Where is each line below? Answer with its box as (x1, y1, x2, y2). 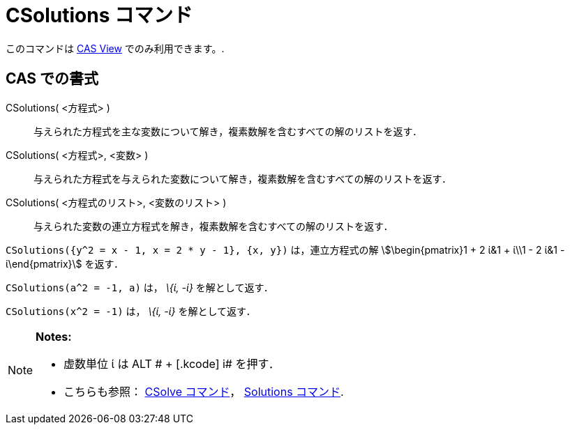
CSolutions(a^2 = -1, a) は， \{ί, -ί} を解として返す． (6, 281, 273, 293)
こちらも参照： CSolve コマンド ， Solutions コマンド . (63, 384, 344, 399)
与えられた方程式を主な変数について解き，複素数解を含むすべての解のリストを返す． (33, 125, 423, 137)
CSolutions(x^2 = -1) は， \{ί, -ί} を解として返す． (6, 305, 256, 317)
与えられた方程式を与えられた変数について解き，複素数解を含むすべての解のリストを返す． (33, 172, 452, 185)
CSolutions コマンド (6, 3, 193, 27)
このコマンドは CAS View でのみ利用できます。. (6, 42, 225, 54)
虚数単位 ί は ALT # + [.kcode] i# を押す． (63, 356, 280, 371)
